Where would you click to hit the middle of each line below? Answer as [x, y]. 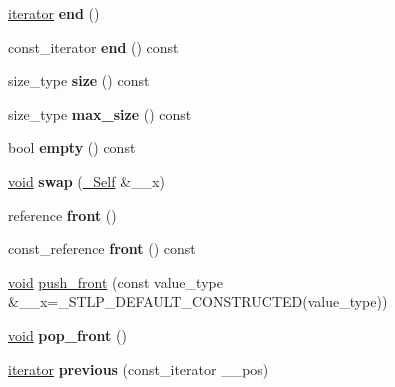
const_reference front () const [102, 248]
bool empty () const [72, 147]
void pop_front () [67, 334]
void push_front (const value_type [115, 281]
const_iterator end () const [93, 46]
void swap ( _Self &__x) [86, 180]
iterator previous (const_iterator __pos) [138, 368]
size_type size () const [79, 80]
